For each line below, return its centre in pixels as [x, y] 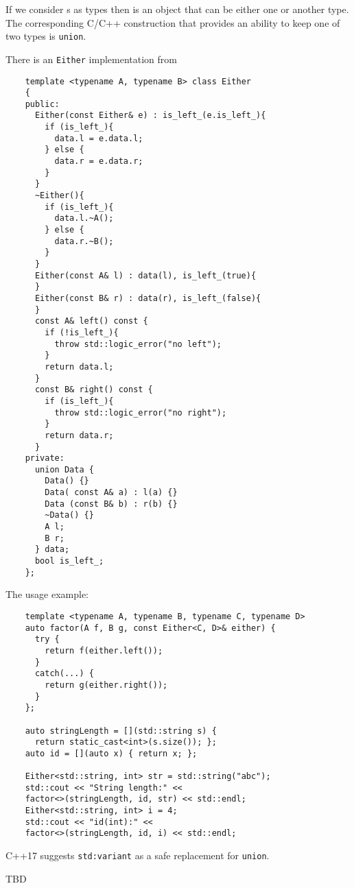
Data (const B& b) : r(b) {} [111, 504]
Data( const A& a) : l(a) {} [111, 493]
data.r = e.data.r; [99, 161]
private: [45, 458]
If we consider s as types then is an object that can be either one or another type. [177, 9]
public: [42, 104]
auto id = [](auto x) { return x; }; [111, 753]
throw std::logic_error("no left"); [138, 344]
